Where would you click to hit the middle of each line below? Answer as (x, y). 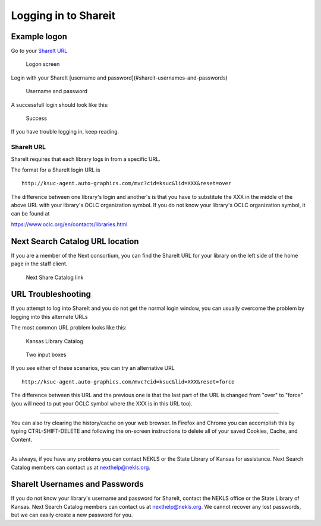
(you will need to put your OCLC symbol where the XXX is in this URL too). (102, 403)
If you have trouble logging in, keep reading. (65, 132)
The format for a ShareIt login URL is (56, 170)
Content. (22, 439)
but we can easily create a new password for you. (72, 515)
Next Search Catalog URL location (75, 241)
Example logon (39, 37)
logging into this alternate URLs (50, 316)
